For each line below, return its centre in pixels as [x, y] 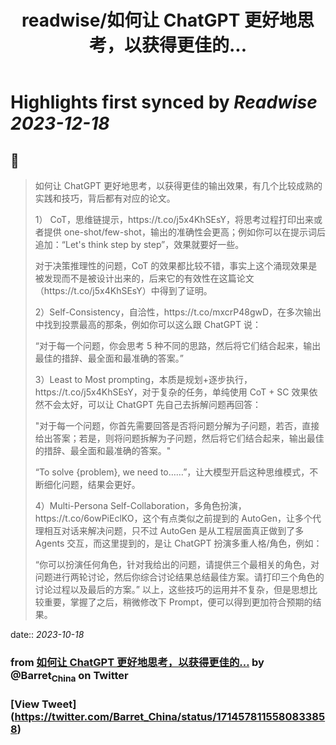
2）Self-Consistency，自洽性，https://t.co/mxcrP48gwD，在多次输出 [178, 312]
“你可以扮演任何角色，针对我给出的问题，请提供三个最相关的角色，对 [177, 564]
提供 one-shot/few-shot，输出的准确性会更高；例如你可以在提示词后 [184, 232]
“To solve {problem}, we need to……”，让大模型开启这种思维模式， [172, 472]
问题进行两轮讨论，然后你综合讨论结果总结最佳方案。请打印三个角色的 [179, 577]
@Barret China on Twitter [69, 676]
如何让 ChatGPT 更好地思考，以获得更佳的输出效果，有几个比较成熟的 [178, 185]
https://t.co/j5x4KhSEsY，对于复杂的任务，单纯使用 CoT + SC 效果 [172, 392]
